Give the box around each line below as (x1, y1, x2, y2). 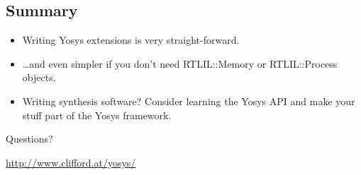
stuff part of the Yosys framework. (22, 107, 172, 122)
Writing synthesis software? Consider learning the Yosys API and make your (22, 93, 355, 108)
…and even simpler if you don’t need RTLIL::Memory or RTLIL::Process (22, 56, 338, 71)
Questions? (6, 131, 53, 146)
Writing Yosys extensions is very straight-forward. (22, 32, 240, 47)
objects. (22, 70, 56, 85)
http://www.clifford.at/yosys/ (6, 155, 136, 169)
